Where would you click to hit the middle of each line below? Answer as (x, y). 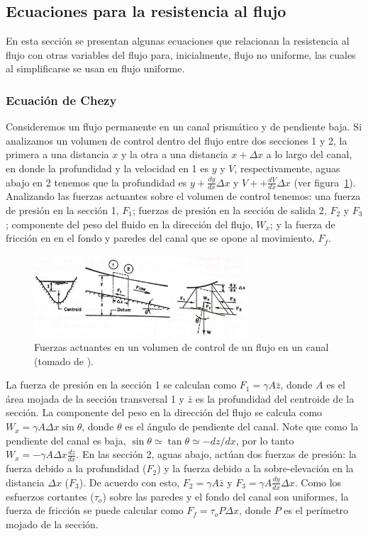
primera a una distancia (57, 154)
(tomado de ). (64, 361)
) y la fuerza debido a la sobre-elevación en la (255, 468)
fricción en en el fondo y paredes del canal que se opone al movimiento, (160, 238)
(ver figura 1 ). (325, 182)
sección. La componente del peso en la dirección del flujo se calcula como (164, 412)
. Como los (318, 482)
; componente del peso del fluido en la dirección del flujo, (129, 224)
